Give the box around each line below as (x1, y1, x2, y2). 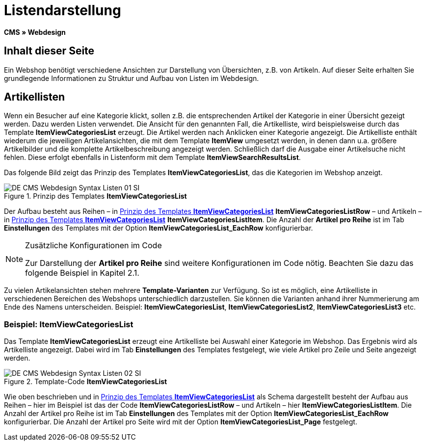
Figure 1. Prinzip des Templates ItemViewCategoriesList (4, 192, 187, 201)
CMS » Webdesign (4, 27, 66, 36)
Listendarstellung (4, 2, 121, 19)
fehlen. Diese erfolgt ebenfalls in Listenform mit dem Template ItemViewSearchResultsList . (4, 153, 301, 162)
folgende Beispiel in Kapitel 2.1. (25, 268, 139, 278)
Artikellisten (4, 91, 65, 104)
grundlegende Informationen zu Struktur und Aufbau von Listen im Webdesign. (4, 74, 259, 82)
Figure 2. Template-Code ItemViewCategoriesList (4, 377, 167, 386)
